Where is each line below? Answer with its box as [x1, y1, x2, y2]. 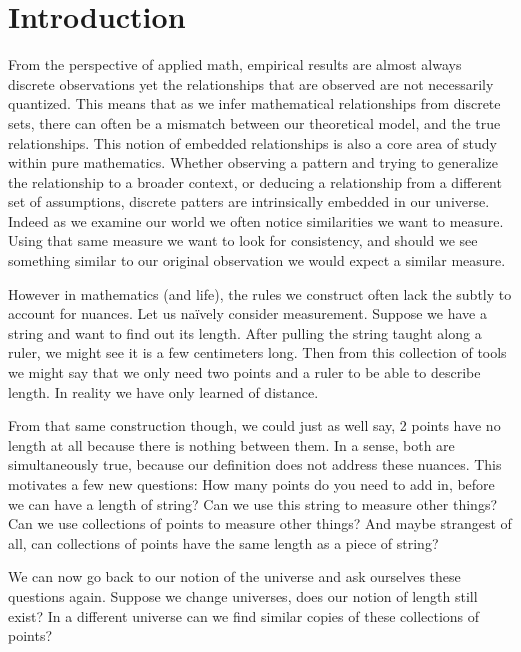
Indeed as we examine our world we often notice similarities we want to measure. [8, 210, 504, 231]
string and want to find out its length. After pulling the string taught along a [8, 322, 482, 343]
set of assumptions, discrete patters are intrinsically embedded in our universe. [8, 191, 490, 212]
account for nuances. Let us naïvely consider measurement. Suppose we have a [8, 303, 487, 324]
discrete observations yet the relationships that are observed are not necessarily [8, 73, 494, 94]
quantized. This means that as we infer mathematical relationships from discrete [8, 93, 501, 114]
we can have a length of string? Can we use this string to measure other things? [8, 493, 498, 514]
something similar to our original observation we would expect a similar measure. [8, 250, 506, 271]
